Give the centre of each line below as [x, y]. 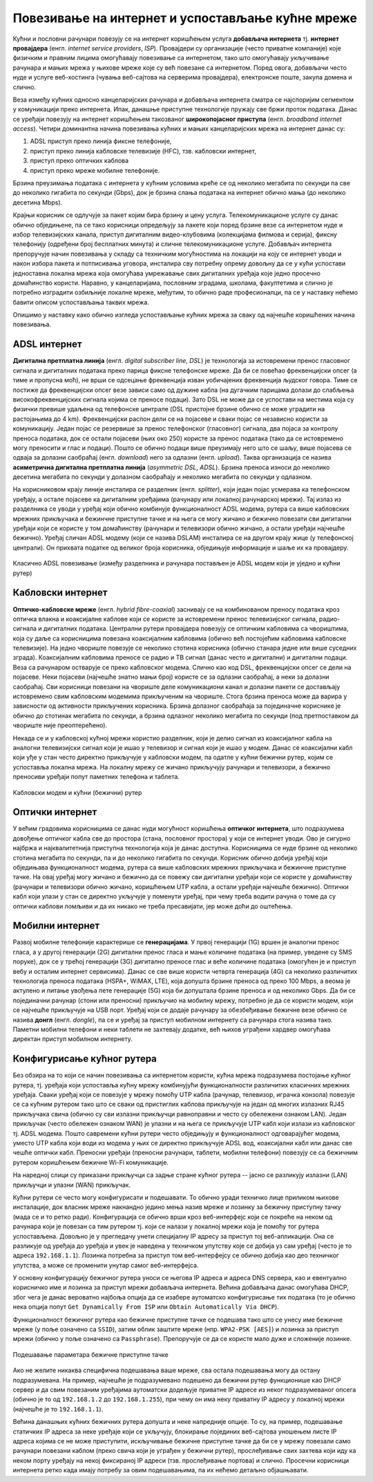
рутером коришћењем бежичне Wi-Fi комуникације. [91, 1162]
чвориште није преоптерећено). [60, 725]
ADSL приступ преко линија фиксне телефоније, [101, 141]
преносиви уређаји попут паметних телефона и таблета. [96, 777]
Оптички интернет [55, 812]
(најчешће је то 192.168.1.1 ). [58, 1409]
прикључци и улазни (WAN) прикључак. [72, 1185]
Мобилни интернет [56, 926]
